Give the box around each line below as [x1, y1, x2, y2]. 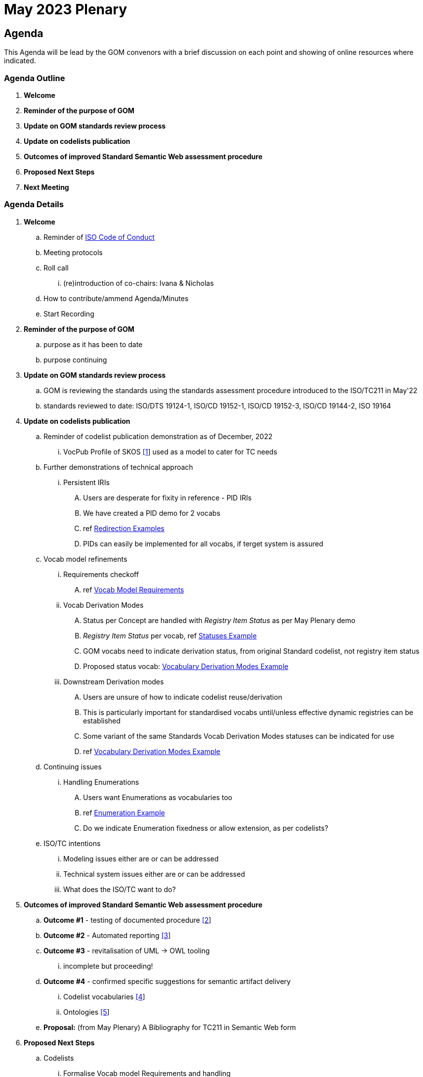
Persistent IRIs [63, 478, 110, 487]
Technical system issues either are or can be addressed [63, 869, 245, 878]
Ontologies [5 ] [63, 1007, 110, 1016]
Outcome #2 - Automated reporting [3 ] [43, 931, 171, 940]
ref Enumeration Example [83, 808, 165, 817]
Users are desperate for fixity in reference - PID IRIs [83, 493, 252, 502]
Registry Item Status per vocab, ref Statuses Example [83, 631, 257, 640]
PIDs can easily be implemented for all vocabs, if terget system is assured [83, 539, 323, 548]
